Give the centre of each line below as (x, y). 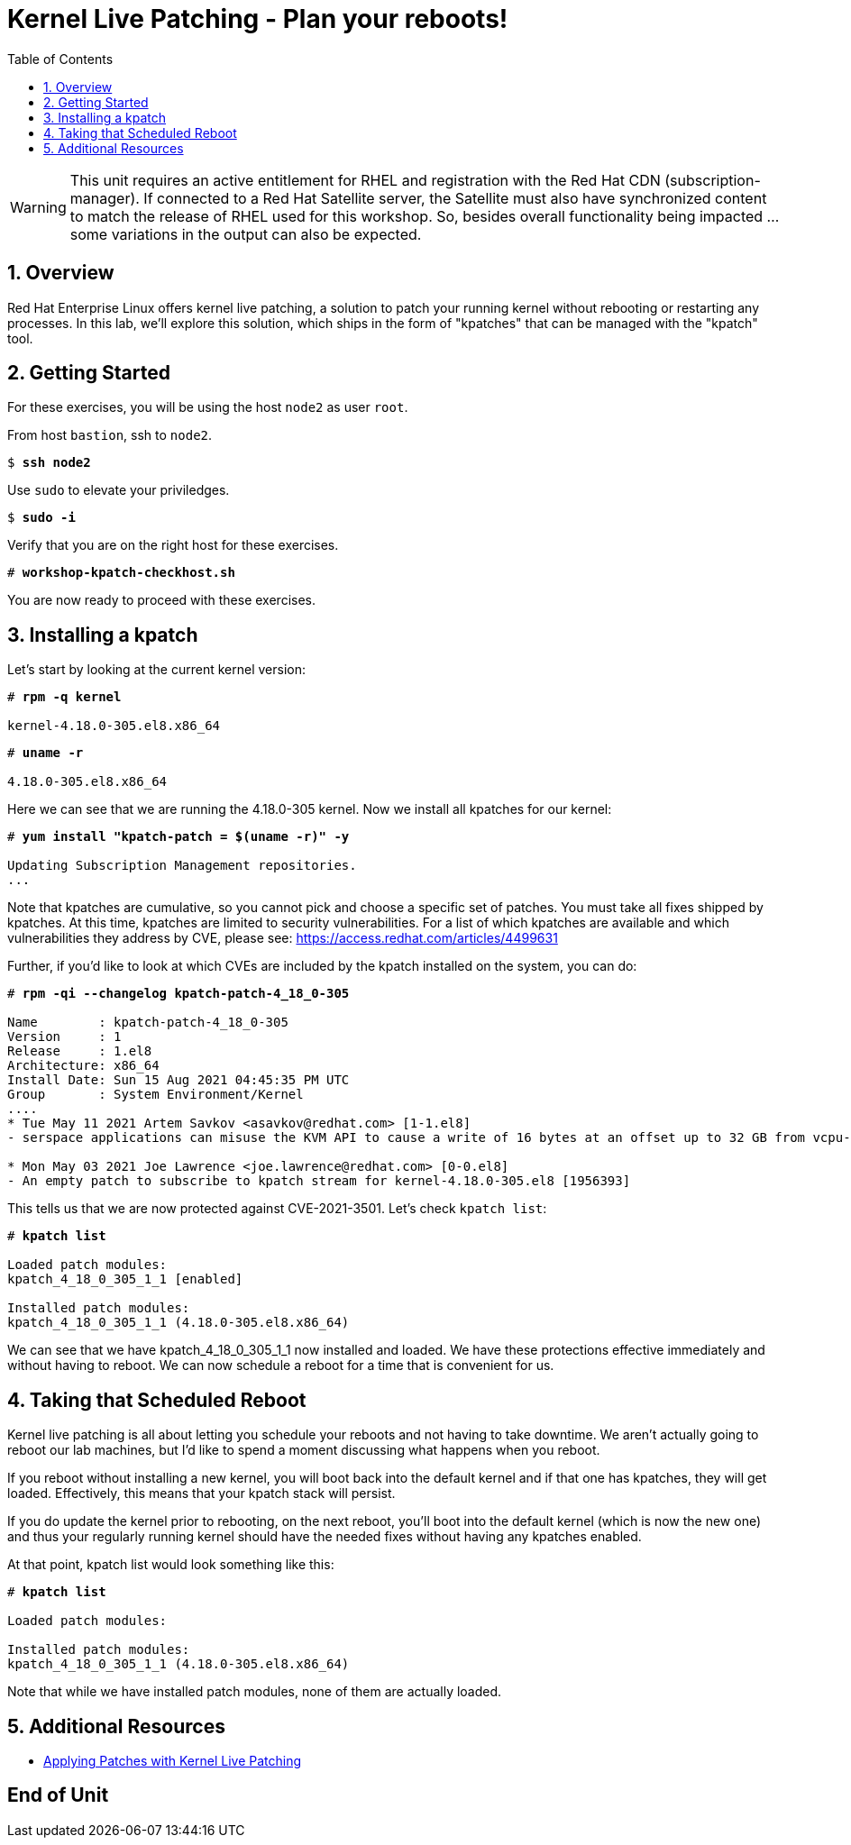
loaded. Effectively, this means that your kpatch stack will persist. (201, 1493)
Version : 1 (64, 1037)
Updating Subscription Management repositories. (182, 866)
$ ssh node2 (49, 463)
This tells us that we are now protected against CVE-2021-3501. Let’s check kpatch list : (277, 1209)
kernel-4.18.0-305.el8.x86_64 (114, 726)
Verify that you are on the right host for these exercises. (173, 545)
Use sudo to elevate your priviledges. (119, 490)
